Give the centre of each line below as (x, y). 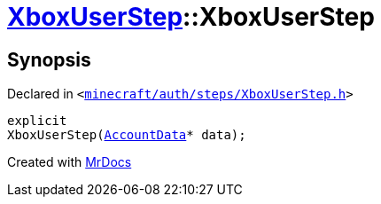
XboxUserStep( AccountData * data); (127, 135)
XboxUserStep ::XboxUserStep (191, 17)
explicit (37, 121)
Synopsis (49, 59)
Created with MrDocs (70, 162)
